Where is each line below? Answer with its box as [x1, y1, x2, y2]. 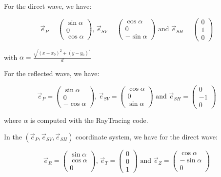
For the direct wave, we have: [4, 1, 92, 11]
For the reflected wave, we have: [4, 68, 100, 79]
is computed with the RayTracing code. [30, 115, 148, 125]
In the [4, 131, 22, 141]
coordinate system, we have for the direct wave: [76, 131, 218, 141]
